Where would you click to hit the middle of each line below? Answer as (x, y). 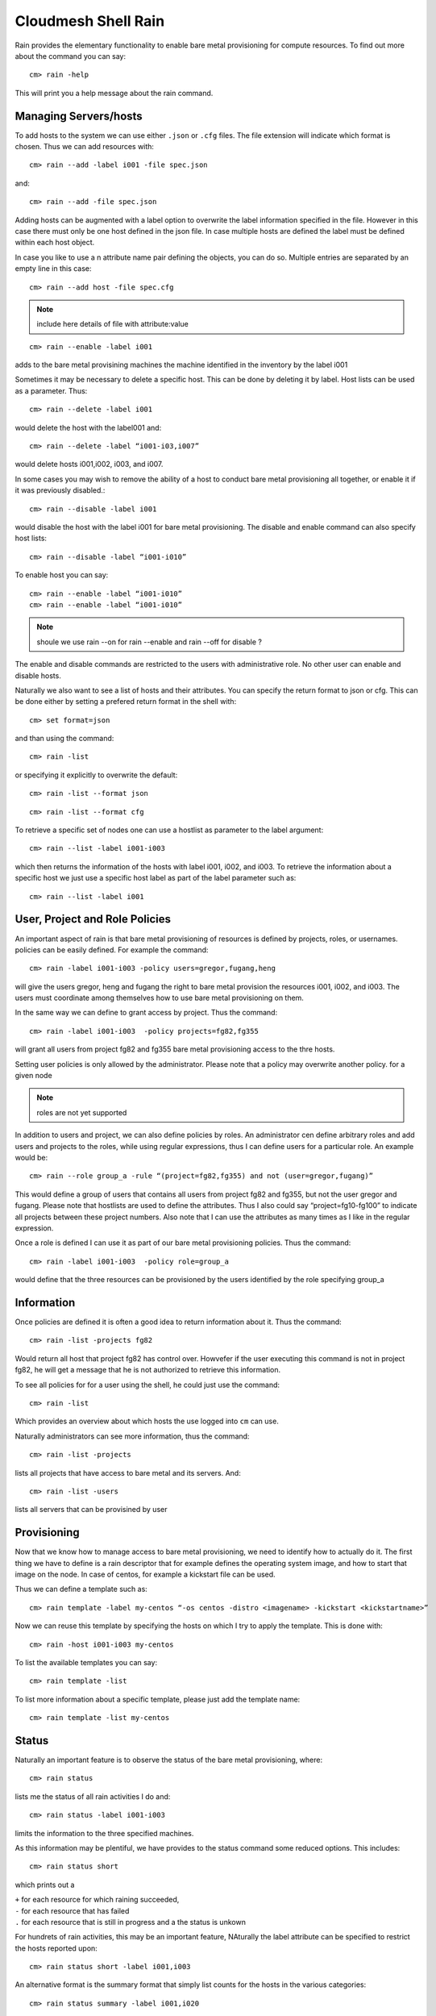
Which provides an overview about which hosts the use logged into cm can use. (147, 1421)
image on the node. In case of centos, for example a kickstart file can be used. (145, 1574)
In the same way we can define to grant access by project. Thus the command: (146, 1013)
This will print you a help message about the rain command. (114, 93)
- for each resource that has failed (72, 1910)
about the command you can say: (71, 56)
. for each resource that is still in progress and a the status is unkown (130, 1922)
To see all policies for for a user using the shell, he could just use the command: (147, 1385)
